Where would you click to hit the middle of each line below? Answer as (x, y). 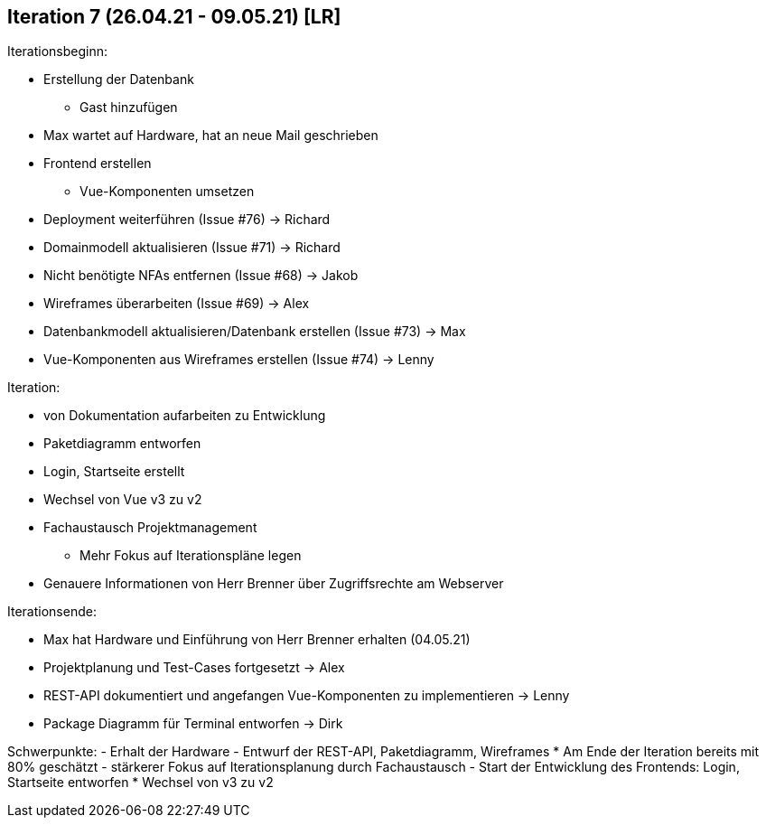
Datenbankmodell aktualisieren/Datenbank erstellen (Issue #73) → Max (255, 332)
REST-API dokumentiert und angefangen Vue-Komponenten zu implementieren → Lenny (307, 696)
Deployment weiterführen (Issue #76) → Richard (187, 220)
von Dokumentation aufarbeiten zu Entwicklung (185, 416)
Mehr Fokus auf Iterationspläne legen (191, 556)
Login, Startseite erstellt (114, 472)
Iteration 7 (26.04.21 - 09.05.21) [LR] (174, 17)
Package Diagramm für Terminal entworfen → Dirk (193, 724)
